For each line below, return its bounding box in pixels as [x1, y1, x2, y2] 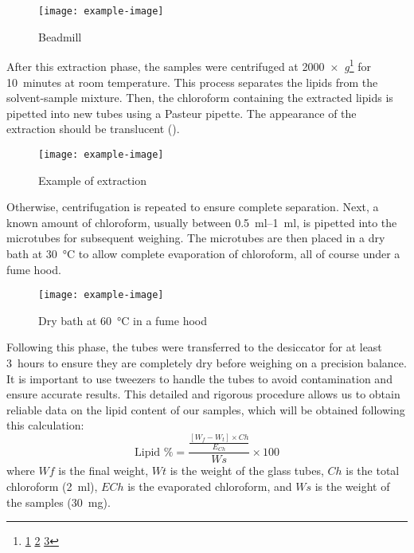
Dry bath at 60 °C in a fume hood [38, 312, 208, 328]
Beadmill [38, 28, 82, 45]
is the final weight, [58, 462, 149, 479]
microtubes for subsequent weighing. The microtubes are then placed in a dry [6, 229, 385, 246]
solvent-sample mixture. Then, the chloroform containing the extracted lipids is [6, 89, 393, 106]
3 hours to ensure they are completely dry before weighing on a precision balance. [6, 354, 407, 371]
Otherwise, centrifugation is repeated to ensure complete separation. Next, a [6, 198, 379, 215]
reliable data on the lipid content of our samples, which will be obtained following [6, 401, 405, 418]
